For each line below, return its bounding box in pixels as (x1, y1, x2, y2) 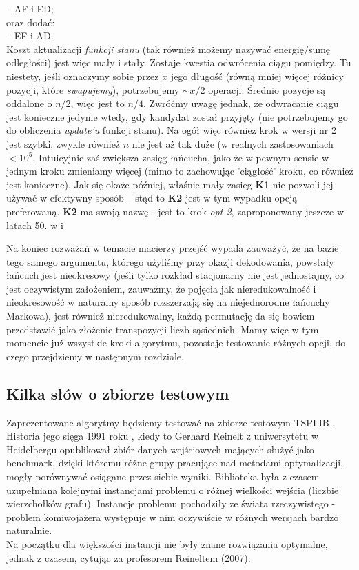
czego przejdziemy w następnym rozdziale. (6, 348, 184, 363)
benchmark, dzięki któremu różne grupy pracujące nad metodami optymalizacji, (6, 455, 344, 470)
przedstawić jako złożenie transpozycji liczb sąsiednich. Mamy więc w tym (6, 322, 319, 336)
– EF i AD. (6, 28, 54, 43)
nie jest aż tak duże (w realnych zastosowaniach (132, 136, 334, 150)
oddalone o (6, 96, 52, 110)
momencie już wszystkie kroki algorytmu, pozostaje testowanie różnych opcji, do (6, 335, 346, 350)
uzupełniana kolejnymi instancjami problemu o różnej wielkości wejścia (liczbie (6, 482, 339, 497)
